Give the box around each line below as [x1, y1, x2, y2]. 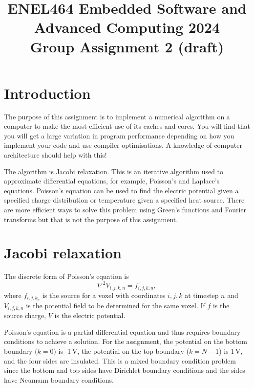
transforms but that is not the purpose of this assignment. [4, 214, 178, 224]
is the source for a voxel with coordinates [42, 290, 166, 300]
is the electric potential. [54, 310, 126, 320]
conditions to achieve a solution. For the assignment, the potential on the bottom [4, 336, 247, 346]
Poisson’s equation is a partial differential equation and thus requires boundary [4, 326, 241, 337]
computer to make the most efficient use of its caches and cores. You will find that [4, 121, 250, 131]
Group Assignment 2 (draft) [30, 36, 224, 56]
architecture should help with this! [4, 150, 107, 160]
